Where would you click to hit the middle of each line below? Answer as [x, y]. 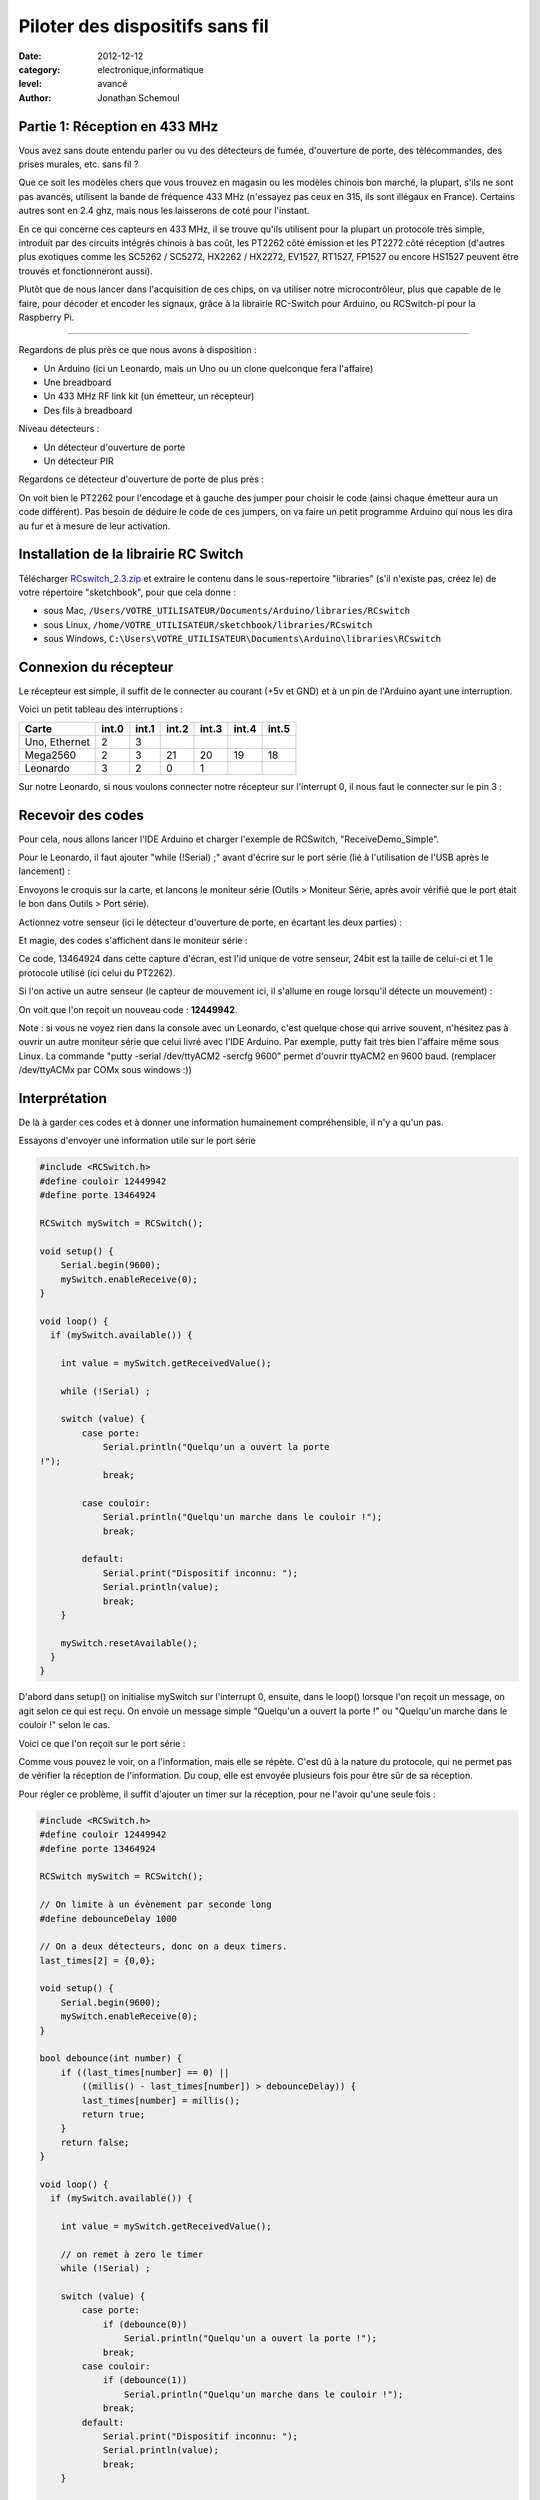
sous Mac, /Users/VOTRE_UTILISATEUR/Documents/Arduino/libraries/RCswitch [227, 611]
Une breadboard [77, 382]
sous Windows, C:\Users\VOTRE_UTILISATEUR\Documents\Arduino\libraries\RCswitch [242, 639]
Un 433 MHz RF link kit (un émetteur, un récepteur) [149, 396]
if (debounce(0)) [145, 2324]
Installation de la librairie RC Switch [131, 554]
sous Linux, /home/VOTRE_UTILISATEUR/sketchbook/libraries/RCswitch [208, 624]
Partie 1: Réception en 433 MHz [118, 126]
